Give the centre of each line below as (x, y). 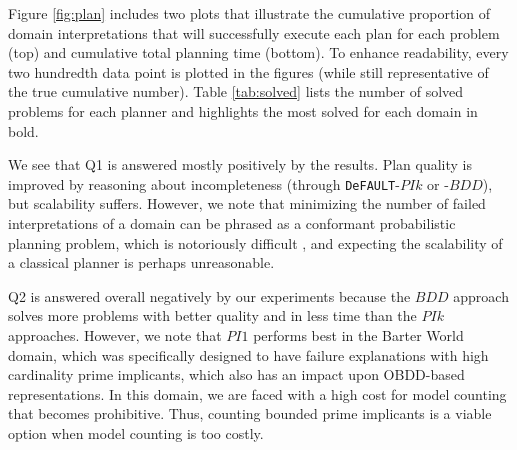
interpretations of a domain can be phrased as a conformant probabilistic (232, 223)
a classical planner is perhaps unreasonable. (141, 262)
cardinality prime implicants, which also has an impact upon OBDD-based (236, 374)
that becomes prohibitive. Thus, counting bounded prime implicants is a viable (250, 413)
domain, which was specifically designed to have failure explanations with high (248, 354)
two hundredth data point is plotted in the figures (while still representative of (248, 71)
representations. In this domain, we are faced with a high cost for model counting (257, 393)
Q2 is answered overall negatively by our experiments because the (209, 295)
